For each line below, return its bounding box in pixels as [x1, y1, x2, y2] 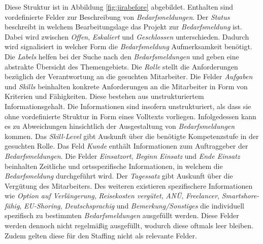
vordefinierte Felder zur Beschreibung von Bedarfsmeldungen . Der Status [5, 11, 230, 22]
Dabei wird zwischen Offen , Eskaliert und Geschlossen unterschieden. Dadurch [5, 31, 249, 42]
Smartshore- [221, 190, 259, 201]
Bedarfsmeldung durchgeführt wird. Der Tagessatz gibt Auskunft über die [5, 170, 233, 181]
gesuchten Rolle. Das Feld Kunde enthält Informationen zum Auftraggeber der [5, 141, 248, 151]
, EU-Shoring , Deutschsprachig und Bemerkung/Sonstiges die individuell [19, 200, 244, 211]
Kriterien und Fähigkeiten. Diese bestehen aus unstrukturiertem [5, 91, 204, 101]
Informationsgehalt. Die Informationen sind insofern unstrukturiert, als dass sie [5, 100, 251, 111]
